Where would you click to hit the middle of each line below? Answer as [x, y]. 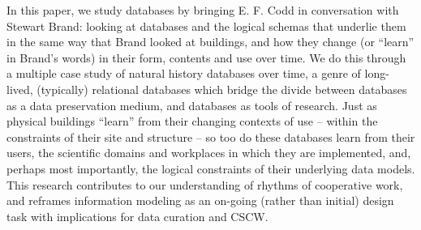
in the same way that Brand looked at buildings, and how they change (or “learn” [210, 42]
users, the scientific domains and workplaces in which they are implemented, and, [209, 153]
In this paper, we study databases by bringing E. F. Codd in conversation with [203, 10]
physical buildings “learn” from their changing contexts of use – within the [192, 121]
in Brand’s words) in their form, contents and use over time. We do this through [206, 57]
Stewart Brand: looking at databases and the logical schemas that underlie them [206, 26]
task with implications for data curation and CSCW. [137, 216]
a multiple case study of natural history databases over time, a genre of [184, 73]
